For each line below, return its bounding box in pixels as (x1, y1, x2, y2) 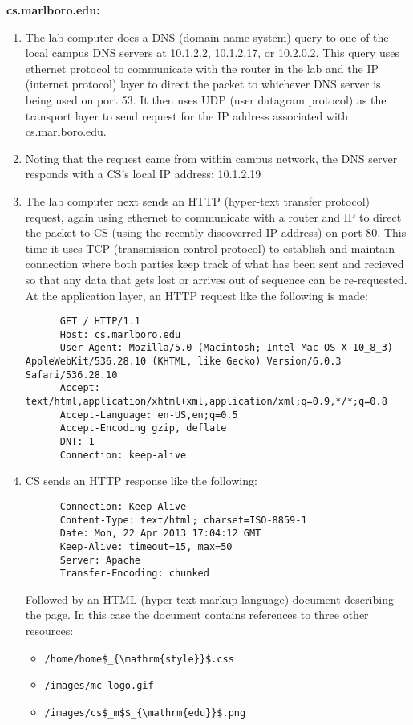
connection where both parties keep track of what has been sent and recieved (25, 255, 404, 272)
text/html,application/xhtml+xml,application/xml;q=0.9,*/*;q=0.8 (25, 396, 387, 408)
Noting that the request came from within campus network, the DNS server (25, 149, 398, 166)
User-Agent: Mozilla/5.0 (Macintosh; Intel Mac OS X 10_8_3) (59, 342, 393, 354)
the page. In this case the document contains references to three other (25, 606, 369, 623)
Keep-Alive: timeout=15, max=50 (59, 540, 233, 552)
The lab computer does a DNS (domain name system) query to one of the (25, 28, 389, 45)
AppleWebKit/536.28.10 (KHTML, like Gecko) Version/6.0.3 (25, 356, 342, 368)
